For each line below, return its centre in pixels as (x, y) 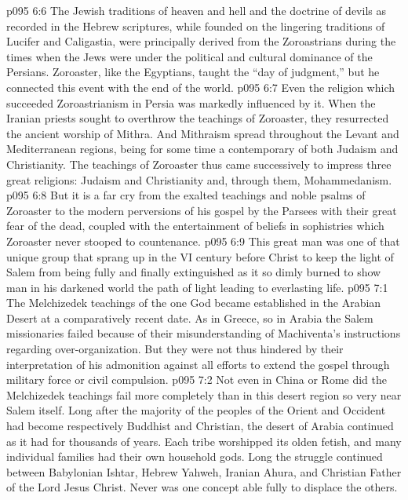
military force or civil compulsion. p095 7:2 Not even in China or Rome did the (197, 380)
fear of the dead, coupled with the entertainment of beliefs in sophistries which (195, 226)
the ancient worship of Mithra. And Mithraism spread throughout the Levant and (203, 133)
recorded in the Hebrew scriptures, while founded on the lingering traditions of (196, 26)
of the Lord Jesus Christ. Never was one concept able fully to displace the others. (202, 487)
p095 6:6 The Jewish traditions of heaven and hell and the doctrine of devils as (196, 10)
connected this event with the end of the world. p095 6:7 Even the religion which (201, 87)
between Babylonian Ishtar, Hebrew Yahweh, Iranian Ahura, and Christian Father (204, 471)
